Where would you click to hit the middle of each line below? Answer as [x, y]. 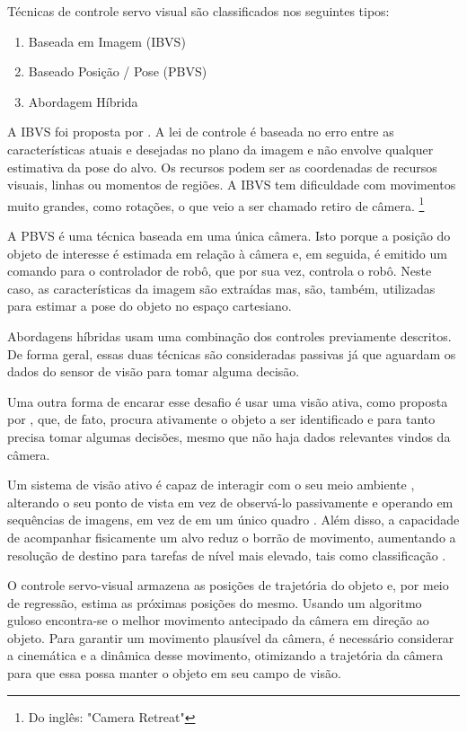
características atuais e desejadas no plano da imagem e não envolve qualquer [220, 149]
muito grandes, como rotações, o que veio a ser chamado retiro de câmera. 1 [216, 204]
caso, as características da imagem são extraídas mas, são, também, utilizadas [221, 288]
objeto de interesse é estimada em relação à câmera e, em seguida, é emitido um [227, 253]
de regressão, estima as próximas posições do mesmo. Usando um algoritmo [215, 602]
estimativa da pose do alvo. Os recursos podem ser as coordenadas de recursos [222, 167]
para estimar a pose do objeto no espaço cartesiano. [150, 306]
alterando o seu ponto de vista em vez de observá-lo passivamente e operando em [230, 502]
